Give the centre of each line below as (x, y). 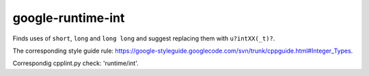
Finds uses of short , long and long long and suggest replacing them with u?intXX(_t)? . (144, 38)
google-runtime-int (69, 18)
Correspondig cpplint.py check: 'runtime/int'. (76, 63)
